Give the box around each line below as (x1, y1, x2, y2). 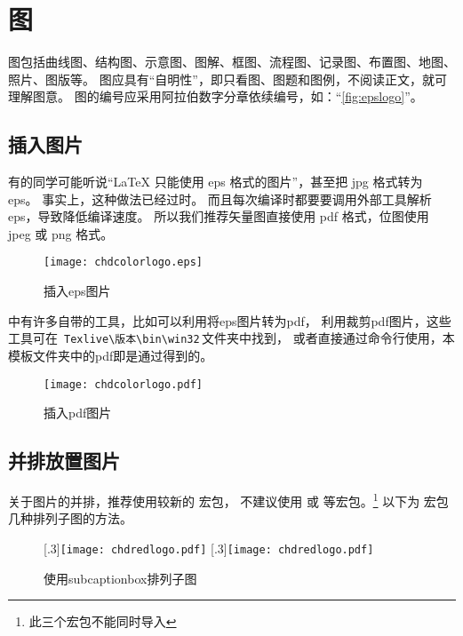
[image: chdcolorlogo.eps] (44, 256, 203, 269)
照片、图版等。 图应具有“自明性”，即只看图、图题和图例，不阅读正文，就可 (8, 69, 447, 88)
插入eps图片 (44, 282, 111, 300)
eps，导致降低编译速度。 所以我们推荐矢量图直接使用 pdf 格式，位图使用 (8, 207, 429, 226)
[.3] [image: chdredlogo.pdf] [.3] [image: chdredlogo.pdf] (44, 538, 374, 557)
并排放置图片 (8, 447, 120, 474)
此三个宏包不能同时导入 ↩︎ (28, 612, 177, 631)
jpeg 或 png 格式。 (8, 224, 114, 242)
